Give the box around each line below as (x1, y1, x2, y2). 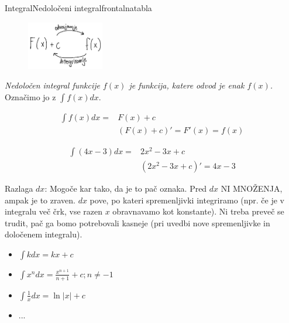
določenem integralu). (5, 228, 82, 240)
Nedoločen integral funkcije (5, 79, 101, 91)
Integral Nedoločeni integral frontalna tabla (5, 2, 152, 13)
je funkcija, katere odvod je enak (129, 79, 245, 91)
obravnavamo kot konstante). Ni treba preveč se (112, 205, 284, 217)
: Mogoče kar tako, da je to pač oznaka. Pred (44, 182, 207, 194)
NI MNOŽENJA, (221, 182, 283, 194)
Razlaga (5, 182, 33, 194)
